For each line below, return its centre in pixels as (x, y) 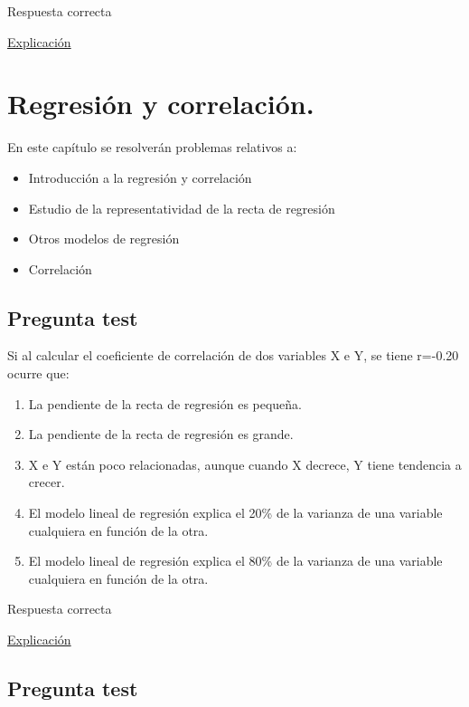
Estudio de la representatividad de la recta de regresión (182, 208)
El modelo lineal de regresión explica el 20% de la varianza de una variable (235, 513)
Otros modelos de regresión (104, 239)
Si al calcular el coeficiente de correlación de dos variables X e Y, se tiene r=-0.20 (233, 355)
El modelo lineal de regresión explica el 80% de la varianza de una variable (235, 561)
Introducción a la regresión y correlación (140, 177)
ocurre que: (38, 373)
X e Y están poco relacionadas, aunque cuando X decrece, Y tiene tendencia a (245, 464)
